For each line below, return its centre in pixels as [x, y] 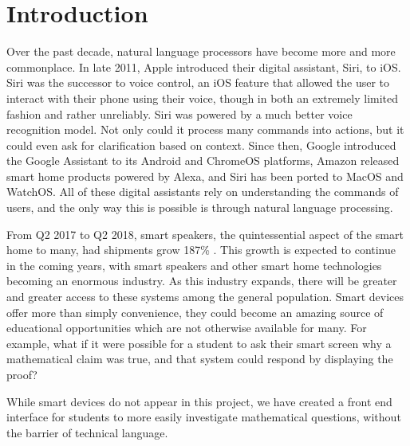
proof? [22, 374]
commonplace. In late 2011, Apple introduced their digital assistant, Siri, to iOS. [204, 67]
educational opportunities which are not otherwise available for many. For [187, 328]
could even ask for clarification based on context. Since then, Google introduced [201, 145]
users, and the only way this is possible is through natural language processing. [200, 207]
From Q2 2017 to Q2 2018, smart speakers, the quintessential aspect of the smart [205, 234]
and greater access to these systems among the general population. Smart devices [205, 297]
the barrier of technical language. [87, 432]
